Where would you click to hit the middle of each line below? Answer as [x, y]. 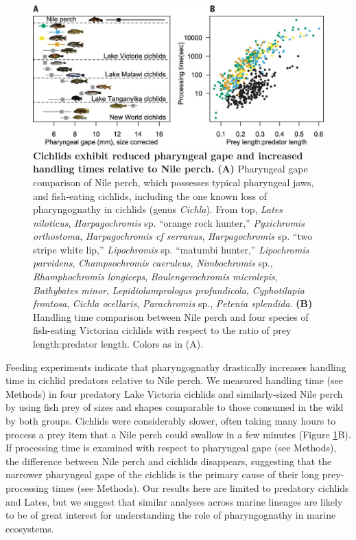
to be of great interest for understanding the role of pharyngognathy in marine [171, 515]
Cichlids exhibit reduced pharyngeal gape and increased [168, 155]
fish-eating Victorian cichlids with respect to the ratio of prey [162, 330]
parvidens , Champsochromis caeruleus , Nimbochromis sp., [153, 263]
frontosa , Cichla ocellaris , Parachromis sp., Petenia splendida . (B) [173, 303]
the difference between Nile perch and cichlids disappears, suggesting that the [169, 461]
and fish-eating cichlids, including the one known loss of [150, 195]
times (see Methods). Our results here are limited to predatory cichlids [200, 487]
